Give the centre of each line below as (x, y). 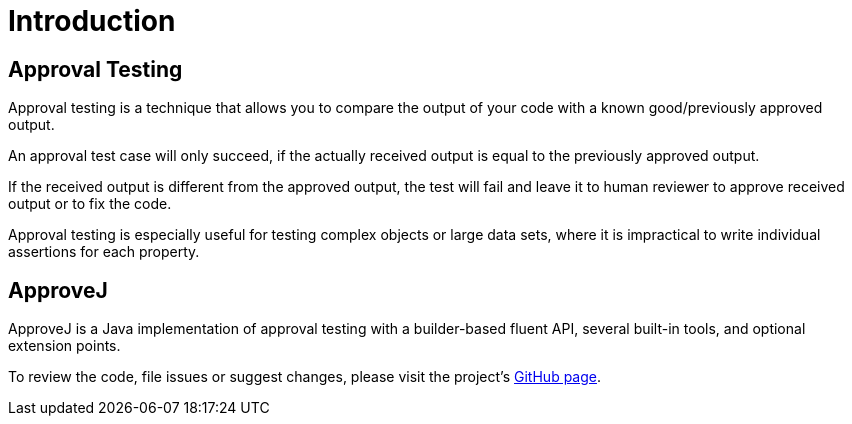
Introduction (92, 21)
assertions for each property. (104, 252)
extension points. (64, 346)
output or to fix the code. (90, 204)
